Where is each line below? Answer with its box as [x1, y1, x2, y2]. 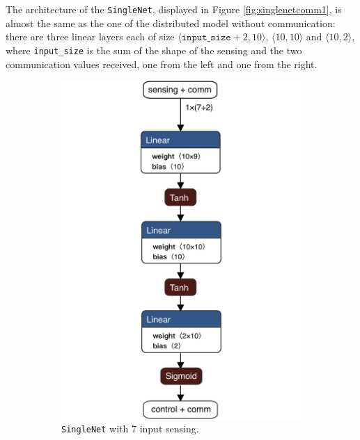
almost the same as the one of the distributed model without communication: [6, 15, 336, 30]
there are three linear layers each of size [6, 29, 175, 44]
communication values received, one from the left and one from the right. [6, 56, 318, 71]
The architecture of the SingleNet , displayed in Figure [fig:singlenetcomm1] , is [6, 2, 342, 16]
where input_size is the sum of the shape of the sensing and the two [6, 42, 302, 57]
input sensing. [139, 421, 199, 436]
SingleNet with [61, 421, 129, 436]
